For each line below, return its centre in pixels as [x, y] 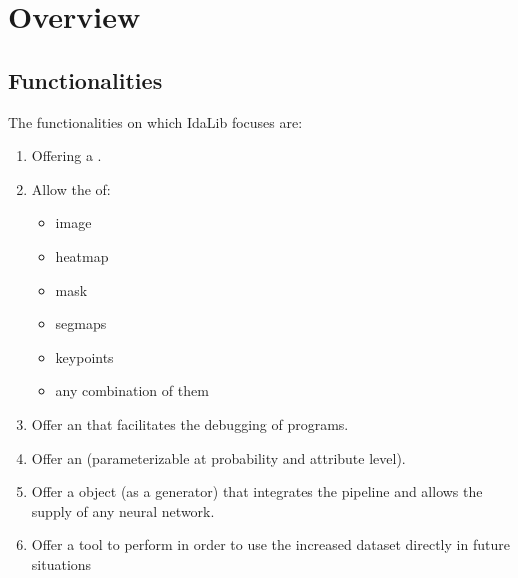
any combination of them [132, 390]
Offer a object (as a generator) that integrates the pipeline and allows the [257, 491]
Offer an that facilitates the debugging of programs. [190, 423]
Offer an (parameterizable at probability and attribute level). [218, 457]
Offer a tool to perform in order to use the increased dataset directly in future [270, 544]
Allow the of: [71, 188]
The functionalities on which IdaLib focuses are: [155, 121]
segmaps [81, 323]
